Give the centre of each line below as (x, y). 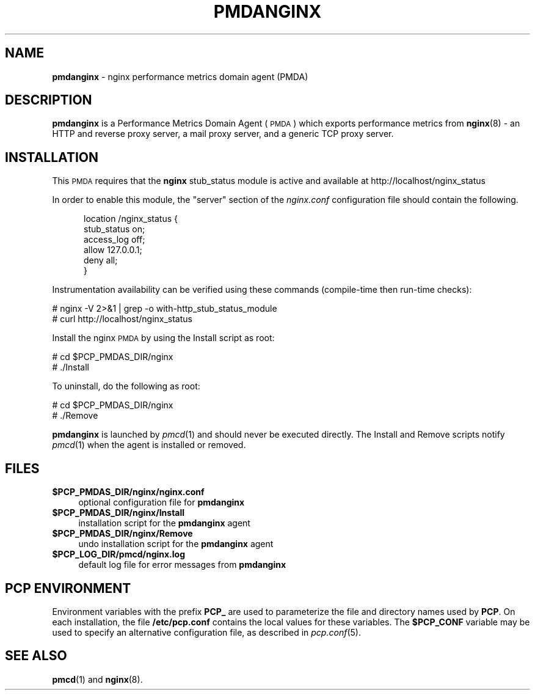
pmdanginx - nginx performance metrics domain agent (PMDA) (180, 76)
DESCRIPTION (49, 100)
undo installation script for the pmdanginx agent (176, 544)
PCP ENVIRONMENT (68, 588)
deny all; (101, 260)
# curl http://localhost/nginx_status (122, 319)
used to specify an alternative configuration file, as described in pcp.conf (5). (206, 632)
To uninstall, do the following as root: (126, 386)
